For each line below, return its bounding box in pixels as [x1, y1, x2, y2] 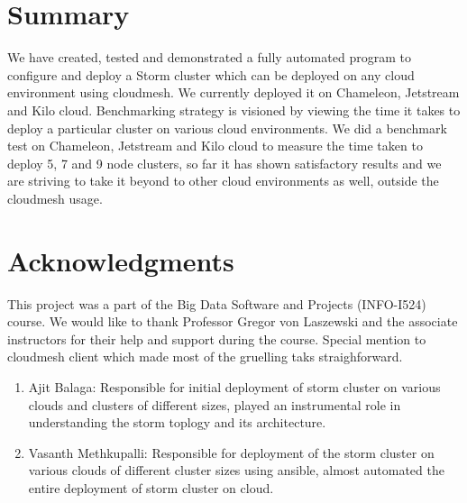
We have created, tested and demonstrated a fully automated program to [7, 48, 411, 67]
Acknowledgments [7, 242, 234, 279]
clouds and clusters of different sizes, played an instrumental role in [28, 395, 401, 414]
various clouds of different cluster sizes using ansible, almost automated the [28, 461, 444, 480]
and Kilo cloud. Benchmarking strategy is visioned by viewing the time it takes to [7, 100, 461, 119]
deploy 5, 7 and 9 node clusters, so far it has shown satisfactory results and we [7, 153, 442, 172]
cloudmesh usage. [7, 188, 103, 207]
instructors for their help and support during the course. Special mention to [7, 329, 426, 348]
